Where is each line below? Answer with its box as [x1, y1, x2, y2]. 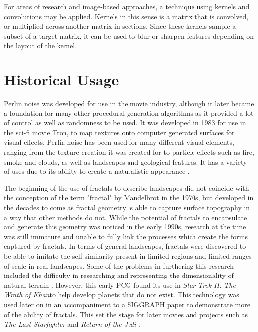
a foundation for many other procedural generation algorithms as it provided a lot [4, 108, 254, 118]
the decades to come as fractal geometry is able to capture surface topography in [4, 202, 250, 213]
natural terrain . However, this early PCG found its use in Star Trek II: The [4, 279, 236, 290]
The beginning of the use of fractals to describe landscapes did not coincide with [4, 182, 249, 193]
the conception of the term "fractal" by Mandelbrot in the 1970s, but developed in [4, 192, 254, 203]
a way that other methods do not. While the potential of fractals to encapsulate [4, 212, 247, 222]
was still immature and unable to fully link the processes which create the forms [4, 231, 248, 241]
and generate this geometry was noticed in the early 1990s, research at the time [4, 221, 246, 232]
